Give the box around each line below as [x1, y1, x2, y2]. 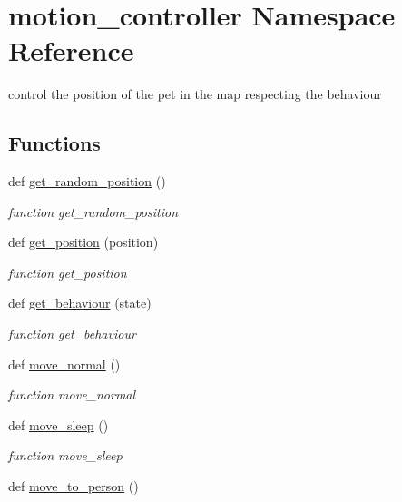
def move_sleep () [8, 415, 109, 434]
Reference [8, 32, 134, 69]
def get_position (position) [8, 232, 159, 251]
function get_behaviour [8, 324, 136, 343]
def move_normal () [8, 354, 121, 373]
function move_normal [8, 385, 136, 404]
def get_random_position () [8, 172, 166, 191]
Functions [8, 129, 101, 157]
